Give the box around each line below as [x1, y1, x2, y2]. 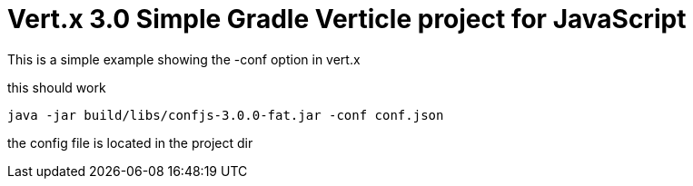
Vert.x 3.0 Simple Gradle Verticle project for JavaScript [7, 4, 687, 34]
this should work [7, 79, 106, 95]
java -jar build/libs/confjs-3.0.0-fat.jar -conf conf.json [7, 107, 444, 122]
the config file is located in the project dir [7, 134, 253, 151]
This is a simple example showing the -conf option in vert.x [7, 51, 361, 67]
